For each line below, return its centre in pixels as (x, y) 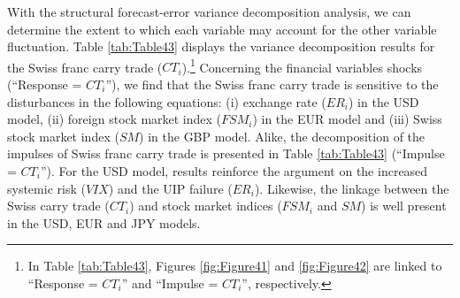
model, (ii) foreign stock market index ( (115, 119)
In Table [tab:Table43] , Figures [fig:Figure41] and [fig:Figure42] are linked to (235, 266)
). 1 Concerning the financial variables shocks (302, 65)
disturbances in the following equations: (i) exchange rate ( (167, 101)
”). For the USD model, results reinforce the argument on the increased (234, 171)
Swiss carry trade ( (58, 206)
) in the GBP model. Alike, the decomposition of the (282, 136)
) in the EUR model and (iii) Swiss (347, 119)
